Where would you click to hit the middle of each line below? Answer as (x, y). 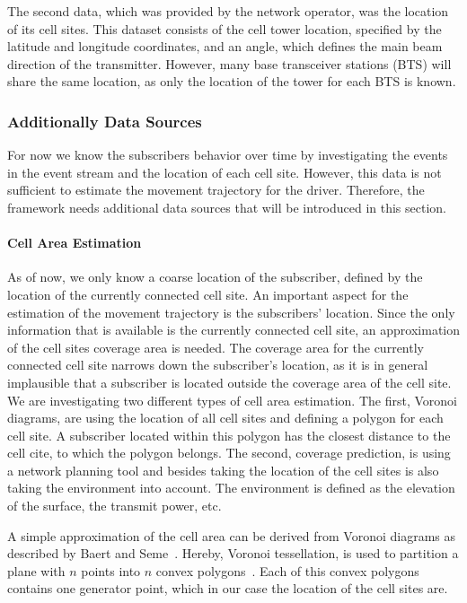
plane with (36, 570)
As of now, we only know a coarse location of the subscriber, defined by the (215, 277)
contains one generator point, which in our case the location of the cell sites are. (228, 588)
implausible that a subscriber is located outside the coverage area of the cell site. (229, 382)
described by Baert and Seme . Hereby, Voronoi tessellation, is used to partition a (233, 553)
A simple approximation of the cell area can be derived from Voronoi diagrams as (232, 535)
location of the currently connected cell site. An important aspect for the (208, 294)
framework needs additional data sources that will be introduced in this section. (227, 207)
